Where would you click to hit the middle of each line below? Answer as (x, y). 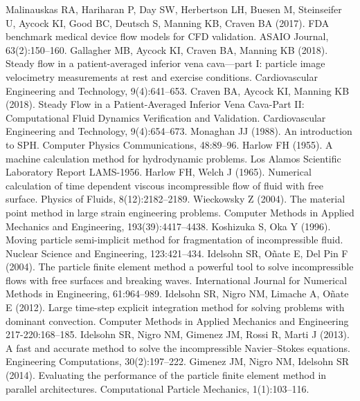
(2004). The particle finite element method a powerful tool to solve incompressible (180, 267)
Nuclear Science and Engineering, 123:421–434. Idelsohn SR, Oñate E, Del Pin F (177, 253)
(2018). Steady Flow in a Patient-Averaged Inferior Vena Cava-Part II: (155, 104)
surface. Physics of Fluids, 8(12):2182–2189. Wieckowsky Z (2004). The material (175, 199)
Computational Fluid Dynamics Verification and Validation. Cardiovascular (166, 117)
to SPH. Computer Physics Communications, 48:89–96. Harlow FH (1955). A (169, 144)
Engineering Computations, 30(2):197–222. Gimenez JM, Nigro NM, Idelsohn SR (178, 361)
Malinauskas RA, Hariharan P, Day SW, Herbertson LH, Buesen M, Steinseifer (174, 9)
